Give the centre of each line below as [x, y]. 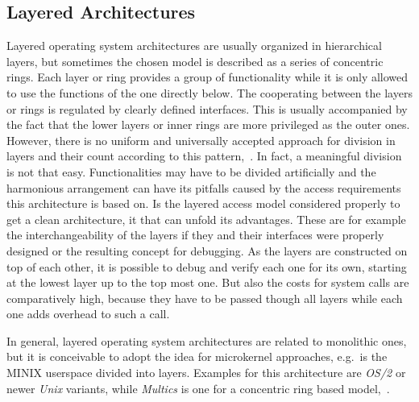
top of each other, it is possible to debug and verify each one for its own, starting [207, 266]
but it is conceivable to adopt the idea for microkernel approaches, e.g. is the [197, 356]
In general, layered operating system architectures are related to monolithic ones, [207, 340]
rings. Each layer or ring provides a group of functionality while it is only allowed [207, 77]
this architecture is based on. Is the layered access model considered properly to [203, 203]
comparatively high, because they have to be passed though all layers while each [205, 298]
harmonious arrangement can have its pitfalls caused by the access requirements [204, 187]
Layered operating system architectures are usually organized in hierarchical [194, 46]
